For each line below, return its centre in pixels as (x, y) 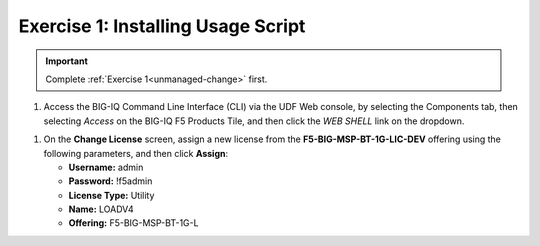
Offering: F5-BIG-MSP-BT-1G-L (133, 223)
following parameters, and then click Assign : (136, 153)
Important (67, 61)
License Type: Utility (111, 195)
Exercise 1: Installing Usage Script (162, 26)
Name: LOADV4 (101, 209)
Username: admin (106, 167)
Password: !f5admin (110, 181)
